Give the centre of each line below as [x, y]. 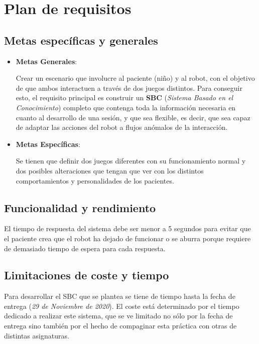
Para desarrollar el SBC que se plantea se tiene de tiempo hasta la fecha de [120, 296]
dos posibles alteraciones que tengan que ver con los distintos [110, 170]
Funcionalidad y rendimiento [80, 207]
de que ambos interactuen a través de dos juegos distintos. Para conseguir [129, 88]
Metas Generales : [46, 61]
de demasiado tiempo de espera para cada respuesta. [85, 248]
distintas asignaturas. [37, 335]
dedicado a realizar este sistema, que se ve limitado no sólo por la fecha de [118, 316]
